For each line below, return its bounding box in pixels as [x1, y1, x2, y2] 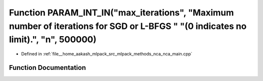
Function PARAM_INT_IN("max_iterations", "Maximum [9, 7, 234, 18]
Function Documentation [9, 63, 86, 72]
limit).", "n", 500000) [9, 34, 97, 45]
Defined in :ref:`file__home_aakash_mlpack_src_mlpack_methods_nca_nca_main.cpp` [21, 51, 192, 57]
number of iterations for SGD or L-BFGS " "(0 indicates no [9, 21, 247, 31]
